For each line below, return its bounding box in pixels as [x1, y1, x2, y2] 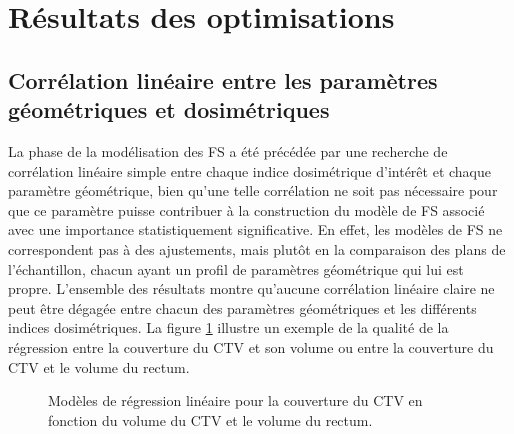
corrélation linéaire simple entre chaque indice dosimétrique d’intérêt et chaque [8, 160, 491, 181]
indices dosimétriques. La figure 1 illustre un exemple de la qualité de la [8, 317, 449, 338]
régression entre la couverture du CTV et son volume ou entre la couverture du [8, 336, 494, 357]
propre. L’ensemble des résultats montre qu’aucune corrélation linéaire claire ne [8, 278, 495, 299]
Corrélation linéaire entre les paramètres [8, 64, 438, 95]
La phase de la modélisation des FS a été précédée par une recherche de [8, 140, 448, 161]
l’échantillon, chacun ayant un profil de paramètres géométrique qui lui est [8, 258, 464, 279]
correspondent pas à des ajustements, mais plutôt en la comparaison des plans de [8, 238, 506, 259]
